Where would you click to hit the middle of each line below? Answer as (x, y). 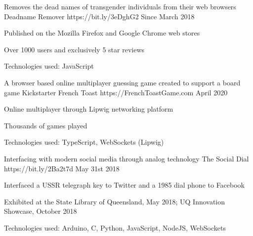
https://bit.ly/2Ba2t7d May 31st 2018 (62, 168)
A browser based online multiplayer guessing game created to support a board (122, 82)
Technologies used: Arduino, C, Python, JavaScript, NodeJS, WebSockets (115, 227)
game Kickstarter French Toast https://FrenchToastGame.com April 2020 (116, 92)
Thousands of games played (46, 125)
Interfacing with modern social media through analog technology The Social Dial (126, 158)
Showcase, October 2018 (41, 211)
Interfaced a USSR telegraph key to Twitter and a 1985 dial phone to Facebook (125, 185)
